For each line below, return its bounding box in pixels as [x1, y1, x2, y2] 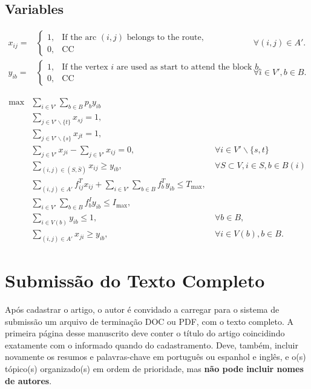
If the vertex [62, 62, 108, 71]
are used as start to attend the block [116, 62, 252, 71]
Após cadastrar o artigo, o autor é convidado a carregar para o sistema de [5, 303, 280, 316]
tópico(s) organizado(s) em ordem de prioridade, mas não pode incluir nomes [5, 362, 304, 375]
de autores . [5, 374, 52, 387]
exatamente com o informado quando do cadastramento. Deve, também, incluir [5, 338, 298, 351]
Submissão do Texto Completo [5, 268, 265, 293]
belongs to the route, [126, 33, 204, 42]
